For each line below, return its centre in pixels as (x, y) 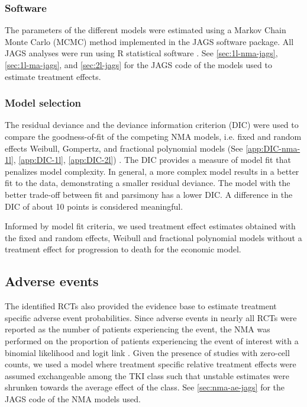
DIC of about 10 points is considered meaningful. (94, 206)
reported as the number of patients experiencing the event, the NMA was (138, 329)
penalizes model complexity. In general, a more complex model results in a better (152, 171)
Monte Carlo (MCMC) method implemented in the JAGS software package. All (149, 41)
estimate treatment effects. (53, 76)
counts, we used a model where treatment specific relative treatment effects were (151, 364)
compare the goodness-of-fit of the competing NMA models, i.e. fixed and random (153, 136)
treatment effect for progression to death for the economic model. (123, 249)
